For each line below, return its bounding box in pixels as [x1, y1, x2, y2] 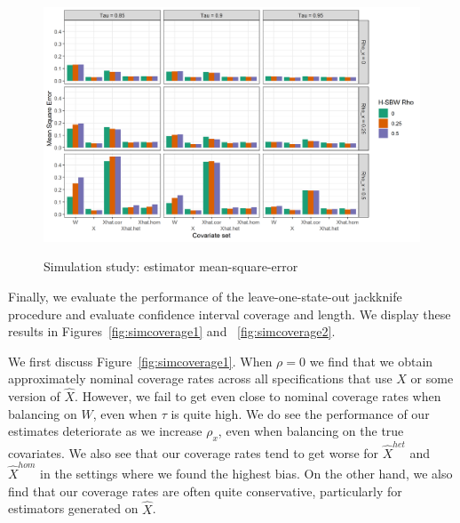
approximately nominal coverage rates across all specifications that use [8, 369, 393, 388]
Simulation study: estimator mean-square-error [44, 257, 298, 276]
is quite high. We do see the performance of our [171, 404, 430, 422]
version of [8, 387, 60, 406]
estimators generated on [8, 499, 139, 518]
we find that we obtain [309, 351, 433, 370]
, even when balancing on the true [218, 422, 404, 440]
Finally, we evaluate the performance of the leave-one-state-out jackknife [8, 286, 402, 305]
